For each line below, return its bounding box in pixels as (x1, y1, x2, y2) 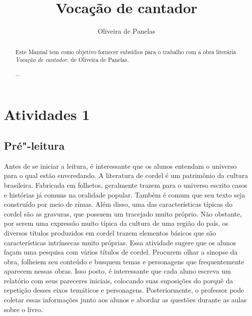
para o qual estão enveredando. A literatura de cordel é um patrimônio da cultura (4, 170, 248, 180)
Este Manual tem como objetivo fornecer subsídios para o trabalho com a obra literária (15, 47, 236, 56)
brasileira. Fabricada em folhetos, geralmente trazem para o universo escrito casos (4, 179, 248, 190)
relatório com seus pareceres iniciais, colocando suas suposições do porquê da (4, 275, 234, 285)
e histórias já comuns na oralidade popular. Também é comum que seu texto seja (4, 189, 245, 199)
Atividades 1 (4, 104, 90, 124)
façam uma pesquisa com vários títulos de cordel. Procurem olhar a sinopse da (4, 247, 238, 257)
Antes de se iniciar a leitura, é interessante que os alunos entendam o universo (4, 160, 237, 171)
